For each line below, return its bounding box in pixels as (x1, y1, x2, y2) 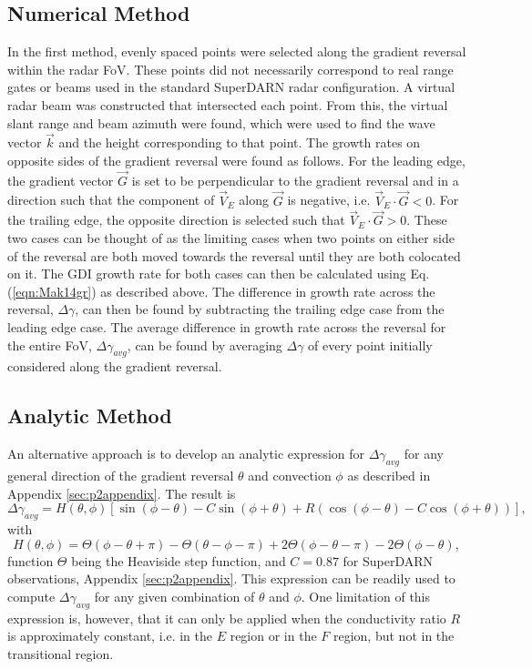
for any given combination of (94, 586, 255, 605)
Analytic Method (7, 401, 172, 430)
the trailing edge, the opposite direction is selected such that (7, 210, 345, 229)
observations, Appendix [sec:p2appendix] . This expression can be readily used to (7, 569, 455, 588)
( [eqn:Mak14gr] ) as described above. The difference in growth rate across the (7, 281, 435, 300)
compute (7, 586, 56, 605)
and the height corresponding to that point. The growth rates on (58, 133, 421, 152)
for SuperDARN (343, 551, 434, 570)
